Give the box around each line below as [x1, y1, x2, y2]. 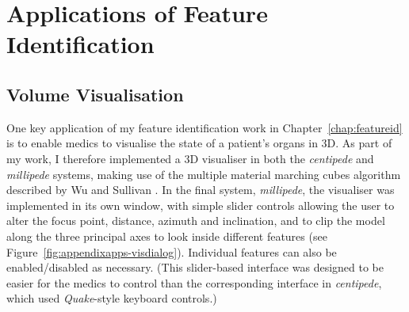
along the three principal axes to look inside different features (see [6, 227, 327, 244]
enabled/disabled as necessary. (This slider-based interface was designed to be [6, 259, 384, 276]
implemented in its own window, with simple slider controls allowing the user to [6, 196, 395, 213]
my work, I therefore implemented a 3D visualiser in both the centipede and [6, 150, 374, 166]
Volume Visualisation [6, 82, 184, 106]
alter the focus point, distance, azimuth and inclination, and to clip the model [6, 212, 385, 229]
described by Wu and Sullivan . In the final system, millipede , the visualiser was [6, 181, 395, 198]
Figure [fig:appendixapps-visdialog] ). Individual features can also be [6, 243, 337, 260]
